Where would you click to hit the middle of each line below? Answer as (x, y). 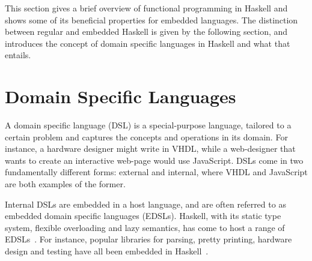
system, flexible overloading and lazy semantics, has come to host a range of (145, 227)
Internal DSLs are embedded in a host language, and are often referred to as (145, 204)
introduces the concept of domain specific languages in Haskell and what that (148, 43)
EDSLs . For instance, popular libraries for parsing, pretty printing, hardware (148, 239)
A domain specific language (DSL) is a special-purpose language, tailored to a (148, 125)
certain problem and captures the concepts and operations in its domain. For (146, 136)
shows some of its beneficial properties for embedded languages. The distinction (151, 19)
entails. (18, 55)
